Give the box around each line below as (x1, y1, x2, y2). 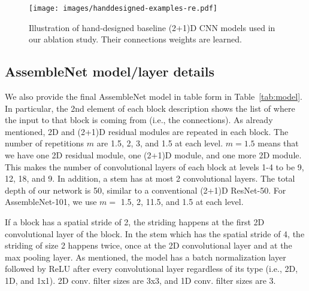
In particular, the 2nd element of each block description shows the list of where (5, 102, 295, 114)
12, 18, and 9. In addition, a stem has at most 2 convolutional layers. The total (5, 172, 295, 185)
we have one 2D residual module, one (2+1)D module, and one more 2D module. (5, 149, 302, 161)
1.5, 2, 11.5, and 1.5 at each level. (120, 195, 244, 208)
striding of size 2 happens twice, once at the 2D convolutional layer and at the (5, 239, 292, 252)
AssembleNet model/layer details (5, 62, 214, 81)
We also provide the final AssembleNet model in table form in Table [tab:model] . (5, 90, 302, 103)
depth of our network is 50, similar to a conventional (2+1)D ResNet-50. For (5, 183, 286, 196)
